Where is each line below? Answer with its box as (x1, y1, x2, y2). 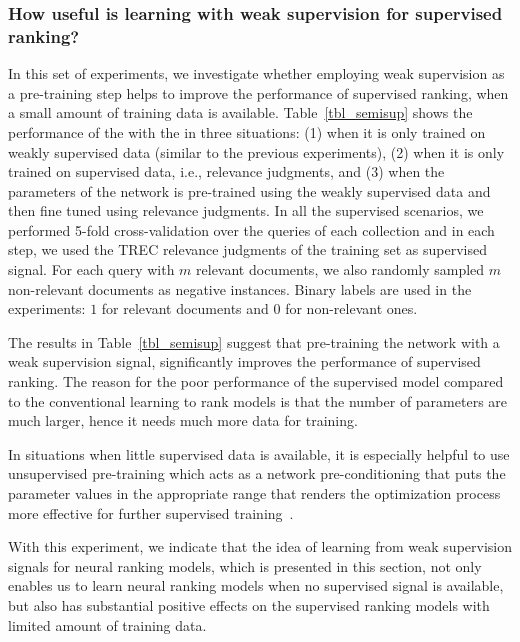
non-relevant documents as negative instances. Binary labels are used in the (8, 278, 472, 299)
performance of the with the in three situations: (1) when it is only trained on (8, 121, 486, 142)
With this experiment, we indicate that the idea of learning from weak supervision (8, 536, 513, 557)
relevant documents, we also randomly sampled (196, 259, 485, 280)
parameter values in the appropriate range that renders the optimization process (8, 483, 501, 504)
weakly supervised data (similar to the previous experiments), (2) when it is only (8, 141, 505, 162)
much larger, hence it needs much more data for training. (8, 410, 358, 431)
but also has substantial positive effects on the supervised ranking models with (8, 594, 490, 615)
